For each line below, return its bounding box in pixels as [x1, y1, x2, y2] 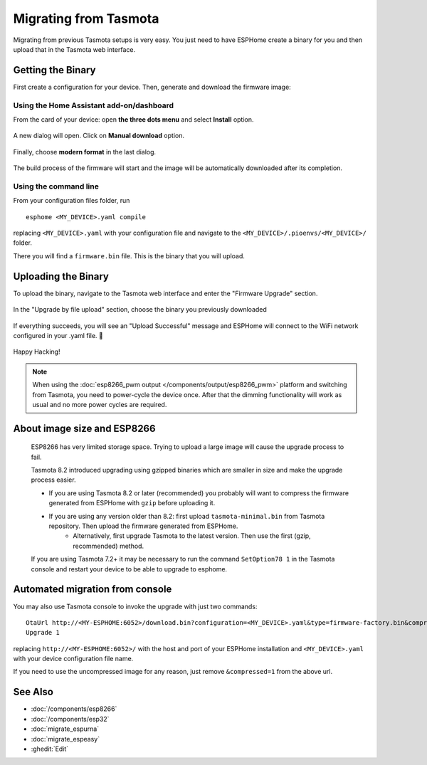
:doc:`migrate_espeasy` [31, 734, 100, 743]
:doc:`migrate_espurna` [31, 724, 100, 733]
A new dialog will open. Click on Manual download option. [13, 132, 185, 140]
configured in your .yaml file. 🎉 [13, 331, 103, 339]
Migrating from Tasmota [13, 11, 159, 26]
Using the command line [13, 181, 99, 191]
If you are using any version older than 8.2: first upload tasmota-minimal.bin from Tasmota [48, 512, 325, 520]
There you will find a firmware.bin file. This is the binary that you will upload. [13, 251, 246, 260]
